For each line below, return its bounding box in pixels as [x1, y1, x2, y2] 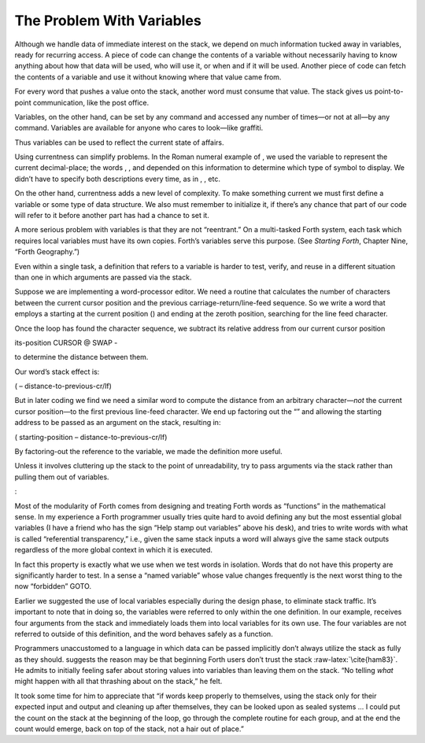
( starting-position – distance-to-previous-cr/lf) [14, 432, 168, 442]
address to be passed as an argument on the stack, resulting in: [14, 418, 221, 427]
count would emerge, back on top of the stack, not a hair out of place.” [14, 724, 244, 734]
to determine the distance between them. [14, 353, 149, 362]
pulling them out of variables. [14, 472, 109, 482]
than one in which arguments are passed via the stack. [14, 272, 192, 282]
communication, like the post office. [32, 98, 150, 107]
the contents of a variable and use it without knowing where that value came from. [14, 72, 282, 82]
